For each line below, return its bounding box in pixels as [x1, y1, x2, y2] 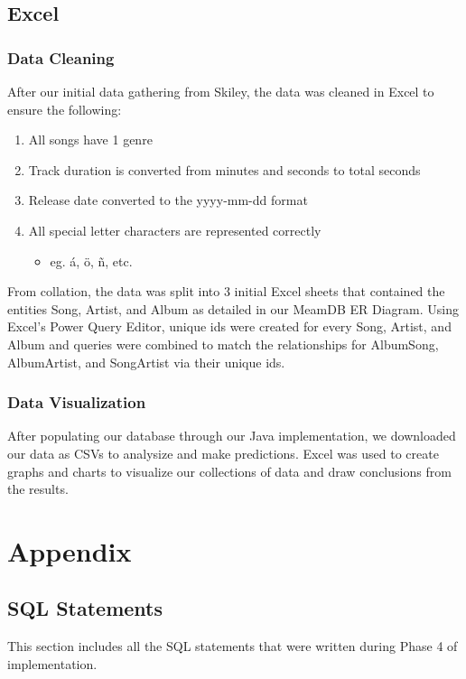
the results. [7, 479, 69, 498]
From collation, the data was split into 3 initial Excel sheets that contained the [7, 282, 445, 301]
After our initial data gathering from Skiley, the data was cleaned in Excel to [7, 82, 434, 100]
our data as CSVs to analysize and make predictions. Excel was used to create [7, 443, 439, 462]
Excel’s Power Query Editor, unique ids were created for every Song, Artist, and [7, 317, 452, 336]
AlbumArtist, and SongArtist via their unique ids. [7, 352, 285, 371]
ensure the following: [7, 99, 122, 118]
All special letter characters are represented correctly [28, 220, 322, 239]
